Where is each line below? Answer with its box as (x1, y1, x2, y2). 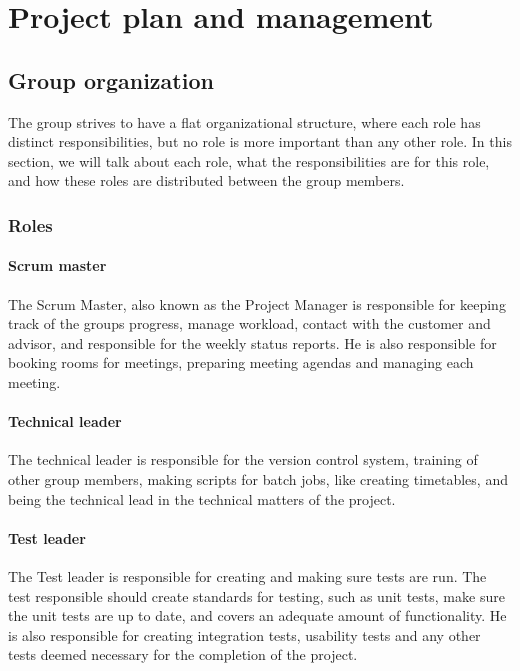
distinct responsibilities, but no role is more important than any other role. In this (8, 131, 512, 152)
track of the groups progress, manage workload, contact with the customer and (8, 313, 491, 334)
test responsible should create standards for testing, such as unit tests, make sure (8, 585, 505, 606)
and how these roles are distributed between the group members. (8, 170, 405, 191)
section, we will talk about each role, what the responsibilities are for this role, (8, 150, 490, 171)
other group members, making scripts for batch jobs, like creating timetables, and (8, 468, 508, 489)
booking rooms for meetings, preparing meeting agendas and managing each (8, 352, 474, 373)
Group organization (8, 64, 214, 95)
